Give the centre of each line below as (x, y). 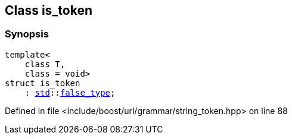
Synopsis (27, 34)
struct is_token (43, 83)
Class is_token (49, 10)
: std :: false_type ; (70, 92)
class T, (45, 64)
